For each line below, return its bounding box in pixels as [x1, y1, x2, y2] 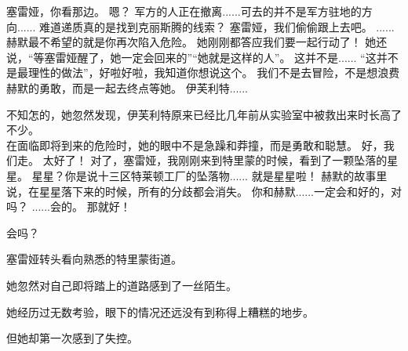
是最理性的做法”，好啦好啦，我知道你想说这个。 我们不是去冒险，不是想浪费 [6, 64, 400, 81]
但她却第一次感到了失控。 [6, 330, 138, 346]
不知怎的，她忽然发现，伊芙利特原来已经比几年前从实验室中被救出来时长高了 [6, 106, 402, 122]
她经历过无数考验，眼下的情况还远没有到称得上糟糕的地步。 [6, 303, 314, 320]
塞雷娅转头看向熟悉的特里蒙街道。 [6, 251, 182, 267]
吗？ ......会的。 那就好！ [6, 198, 131, 215]
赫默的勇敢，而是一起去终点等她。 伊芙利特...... [6, 79, 249, 96]
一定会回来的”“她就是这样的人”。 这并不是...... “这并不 [121, 49, 399, 65]
